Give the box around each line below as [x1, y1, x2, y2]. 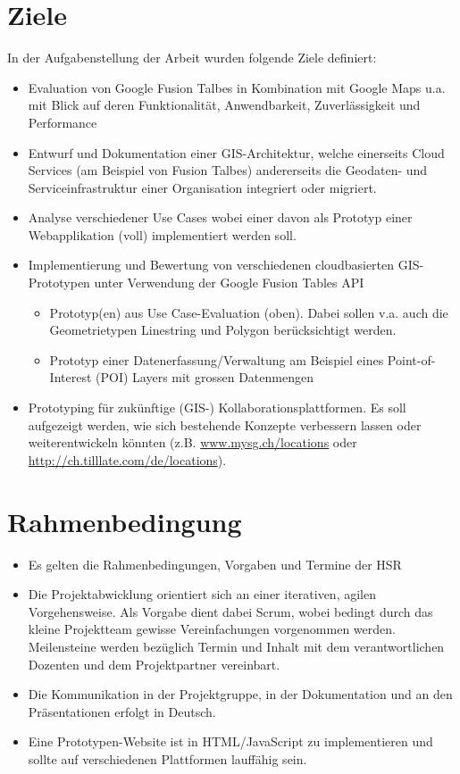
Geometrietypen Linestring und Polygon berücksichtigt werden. [49, 320, 397, 339]
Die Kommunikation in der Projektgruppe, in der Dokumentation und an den [28, 685, 453, 703]
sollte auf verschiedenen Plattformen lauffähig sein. [28, 749, 307, 768]
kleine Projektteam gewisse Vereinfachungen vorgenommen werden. [28, 620, 396, 638]
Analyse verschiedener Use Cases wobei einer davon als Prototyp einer [28, 208, 413, 227]
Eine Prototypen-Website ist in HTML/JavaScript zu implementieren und [28, 732, 433, 751]
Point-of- [387, 350, 436, 369]
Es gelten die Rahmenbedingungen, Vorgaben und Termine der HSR [28, 554, 402, 573]
